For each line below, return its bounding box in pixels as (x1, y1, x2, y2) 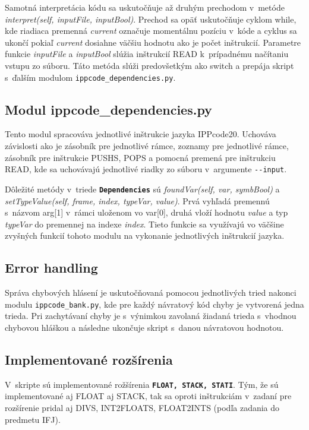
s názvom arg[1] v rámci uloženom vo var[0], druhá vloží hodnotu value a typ (5, 206, 288, 219)
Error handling (5, 258, 98, 277)
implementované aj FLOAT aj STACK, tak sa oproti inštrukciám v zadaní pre (5, 390, 292, 402)
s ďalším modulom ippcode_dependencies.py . (5, 71, 176, 83)
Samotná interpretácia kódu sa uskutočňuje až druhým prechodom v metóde (5, 1, 285, 13)
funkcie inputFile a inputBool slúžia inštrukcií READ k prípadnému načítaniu (5, 48, 289, 60)
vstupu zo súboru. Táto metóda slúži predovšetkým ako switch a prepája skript (5, 59, 294, 71)
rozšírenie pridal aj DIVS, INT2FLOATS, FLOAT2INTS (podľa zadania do (5, 401, 280, 413)
